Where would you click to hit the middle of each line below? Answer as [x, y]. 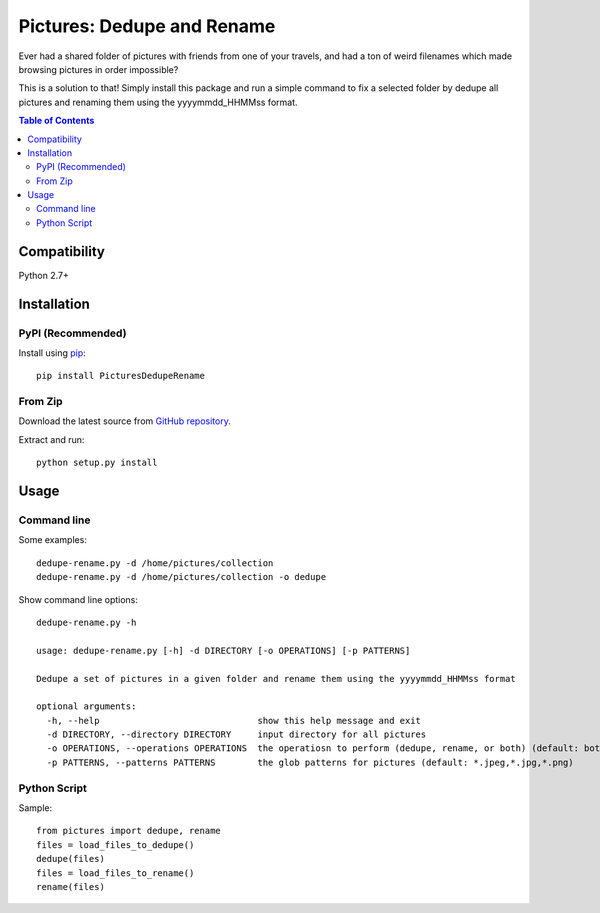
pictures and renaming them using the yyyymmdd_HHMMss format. [158, 102]
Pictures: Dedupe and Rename [147, 26]
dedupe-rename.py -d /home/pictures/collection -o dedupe [181, 577]
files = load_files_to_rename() [115, 873]
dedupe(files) [70, 859]
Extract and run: [51, 439]
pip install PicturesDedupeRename [120, 376]
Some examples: [52, 540]
